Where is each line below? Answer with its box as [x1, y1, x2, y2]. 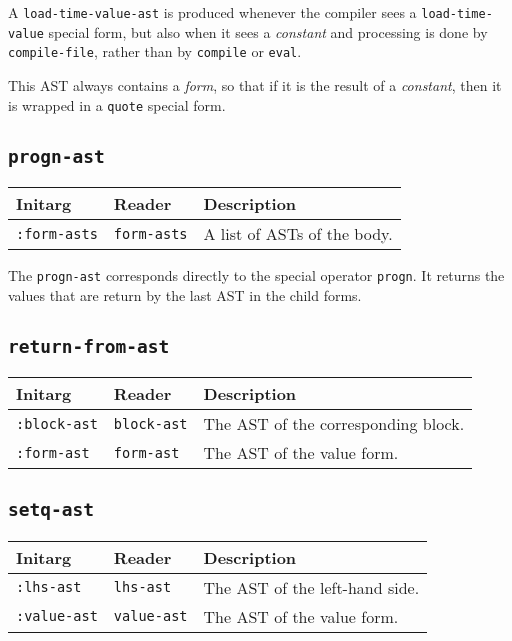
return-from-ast [8, 335, 170, 357]
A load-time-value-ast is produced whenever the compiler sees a [8, 2, 417, 22]
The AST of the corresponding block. [203, 412, 465, 436]
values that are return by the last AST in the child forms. [8, 284, 362, 305]
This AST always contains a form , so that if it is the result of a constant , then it [8, 74, 502, 95]
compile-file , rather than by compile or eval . [8, 41, 302, 62]
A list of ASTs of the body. [203, 222, 393, 245]
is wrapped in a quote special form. [8, 94, 226, 115]
